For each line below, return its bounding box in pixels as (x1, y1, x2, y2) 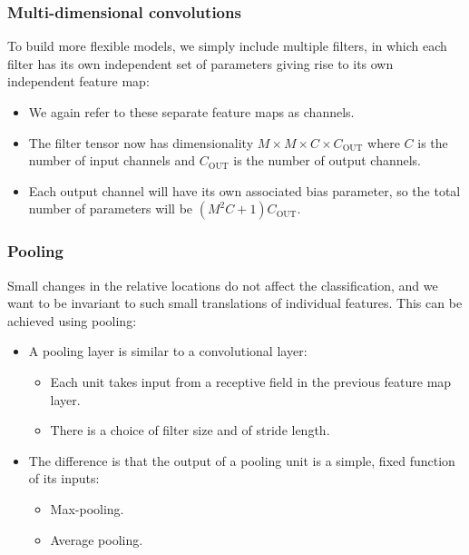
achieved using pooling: (7, 311, 137, 330)
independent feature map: (7, 72, 150, 91)
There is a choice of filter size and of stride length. (50, 421, 330, 440)
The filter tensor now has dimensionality (28, 133, 254, 152)
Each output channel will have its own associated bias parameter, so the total (28, 181, 461, 200)
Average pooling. (50, 530, 143, 549)
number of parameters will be (28, 199, 193, 218)
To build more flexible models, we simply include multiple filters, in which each (7, 36, 447, 55)
